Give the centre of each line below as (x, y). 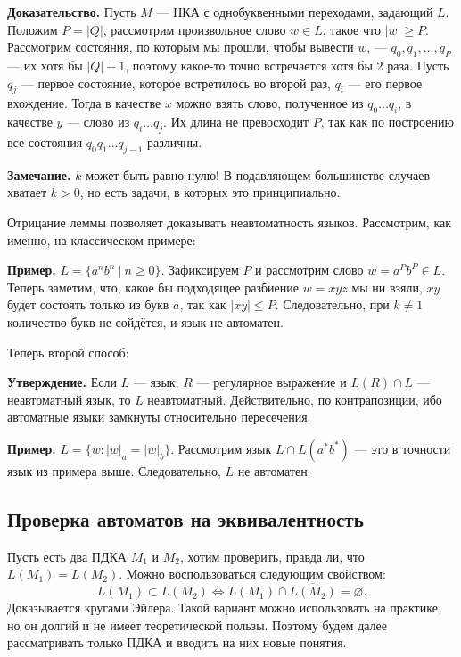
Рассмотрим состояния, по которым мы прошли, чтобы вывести (181, 47)
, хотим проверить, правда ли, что (272, 556)
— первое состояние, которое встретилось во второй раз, (176, 82)
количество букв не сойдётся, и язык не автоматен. (145, 321)
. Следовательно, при (332, 304)
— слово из (99, 122)
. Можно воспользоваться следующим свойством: (252, 574)
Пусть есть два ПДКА (67, 556)
